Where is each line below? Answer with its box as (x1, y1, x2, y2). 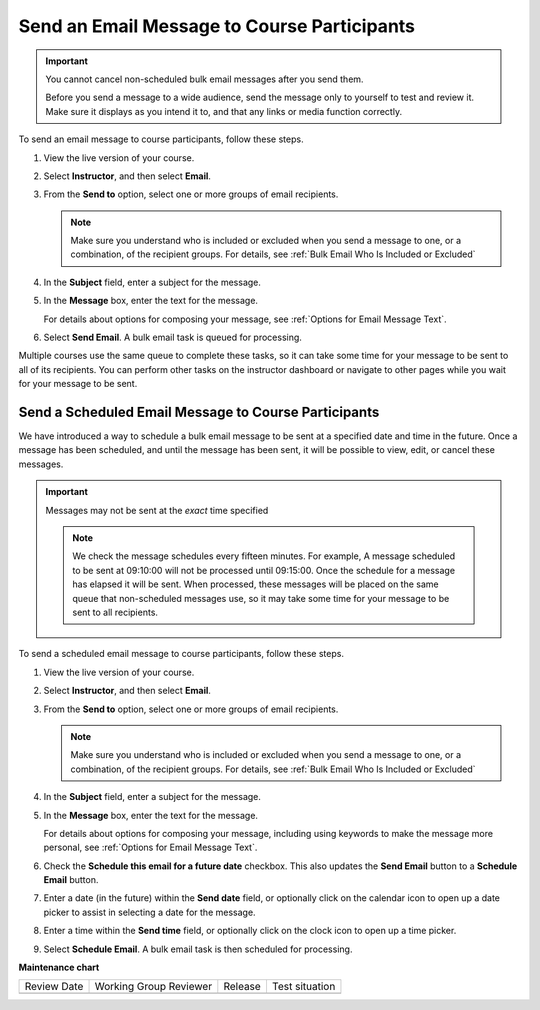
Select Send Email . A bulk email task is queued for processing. (43, 331, 302, 344)
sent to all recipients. (72, 606, 159, 618)
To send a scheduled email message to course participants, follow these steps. (18, 648, 345, 660)
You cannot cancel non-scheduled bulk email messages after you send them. (45, 73, 364, 85)
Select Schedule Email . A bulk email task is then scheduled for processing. (43, 943, 353, 955)
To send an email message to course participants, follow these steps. (18, 133, 304, 145)
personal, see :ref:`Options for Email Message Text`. (43, 841, 258, 854)
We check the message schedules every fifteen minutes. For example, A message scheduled (72, 550, 456, 562)
